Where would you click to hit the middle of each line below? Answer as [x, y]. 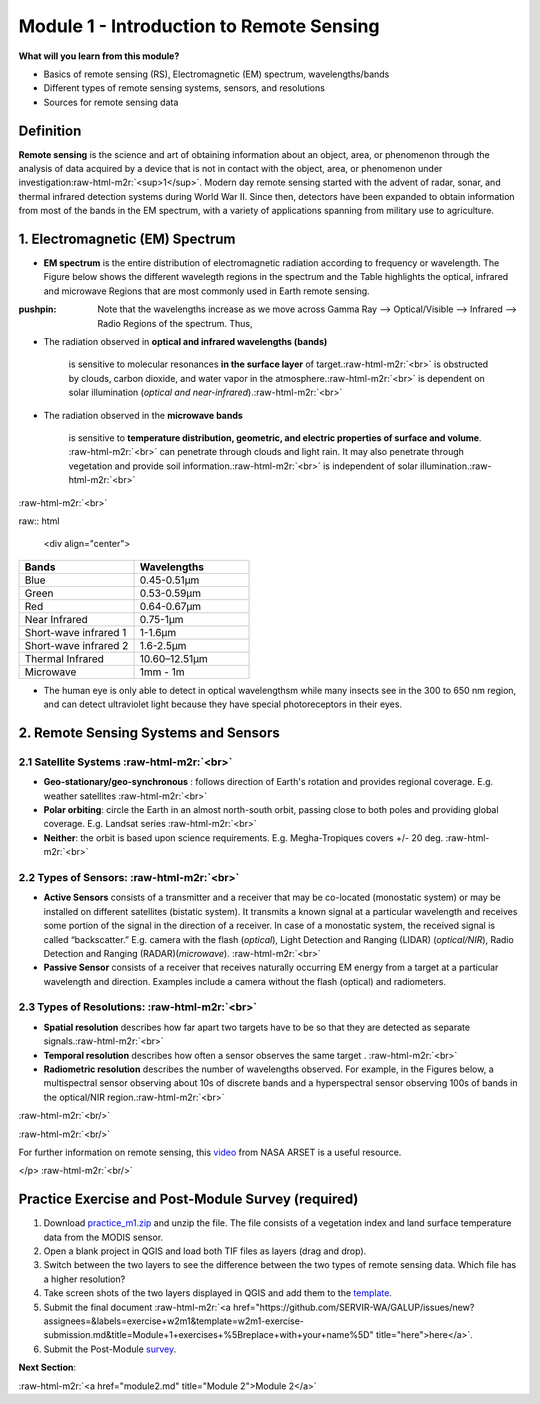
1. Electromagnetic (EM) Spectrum [127, 239]
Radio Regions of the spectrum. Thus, [175, 323]
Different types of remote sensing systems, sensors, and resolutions [184, 88]
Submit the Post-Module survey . [110, 1349]
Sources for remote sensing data [111, 102]
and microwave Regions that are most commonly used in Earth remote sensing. [206, 291]
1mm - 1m [162, 672]
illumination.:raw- [456, 466]
